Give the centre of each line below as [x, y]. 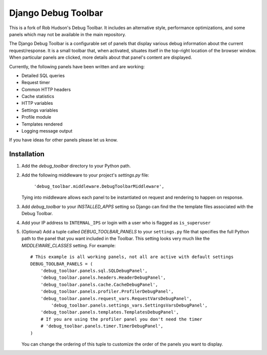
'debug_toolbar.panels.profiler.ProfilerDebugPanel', [107, 291]
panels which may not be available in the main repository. [67, 34]
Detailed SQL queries [43, 75]
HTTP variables [37, 103]
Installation [27, 154]
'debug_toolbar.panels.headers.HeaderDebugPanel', [103, 278]
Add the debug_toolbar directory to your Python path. [76, 166]
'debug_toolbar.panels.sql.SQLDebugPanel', [94, 271]
